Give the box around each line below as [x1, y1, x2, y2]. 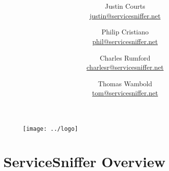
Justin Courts [105, 1, 145, 11]
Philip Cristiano [101, 27, 149, 37]
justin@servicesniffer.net [89, 10, 161, 20]
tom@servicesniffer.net [92, 88, 158, 98]
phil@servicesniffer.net [92, 36, 158, 46]
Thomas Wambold [98, 78, 153, 88]
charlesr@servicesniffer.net [86, 62, 164, 72]
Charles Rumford [99, 52, 151, 62]
